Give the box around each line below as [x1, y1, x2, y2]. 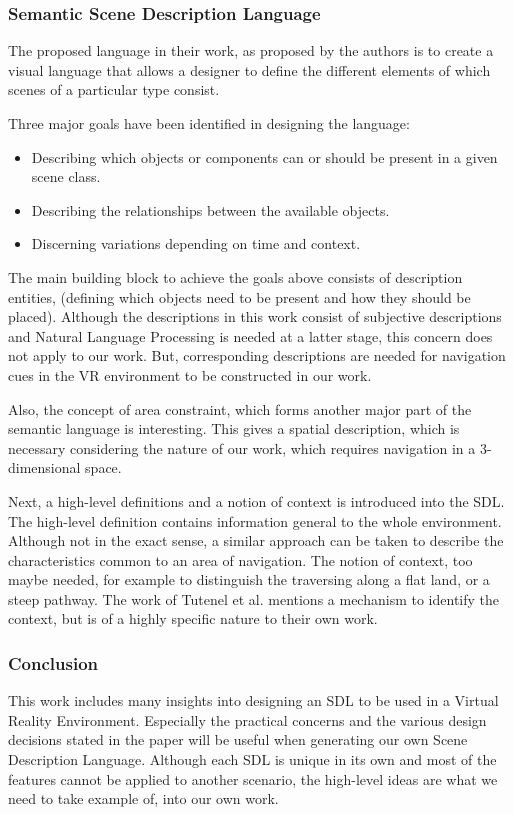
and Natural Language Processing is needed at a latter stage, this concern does [8, 325, 493, 346]
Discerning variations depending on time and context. [31, 233, 361, 254]
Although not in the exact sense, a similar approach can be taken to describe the [8, 530, 504, 551]
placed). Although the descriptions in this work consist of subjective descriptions [8, 306, 502, 327]
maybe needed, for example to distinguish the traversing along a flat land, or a [8, 569, 490, 590]
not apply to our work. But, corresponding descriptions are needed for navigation [8, 345, 506, 366]
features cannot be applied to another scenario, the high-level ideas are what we [8, 768, 498, 789]
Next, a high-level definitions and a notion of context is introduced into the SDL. [8, 490, 505, 511]
